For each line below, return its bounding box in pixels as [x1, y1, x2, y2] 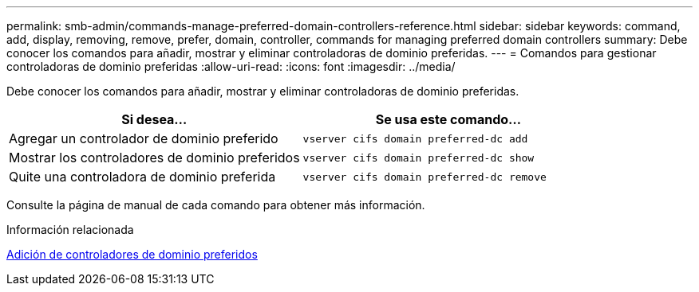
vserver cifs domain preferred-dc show [302, 151, 535, 164]
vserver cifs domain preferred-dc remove [302, 170, 547, 183]
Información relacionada [6, 223, 134, 236]
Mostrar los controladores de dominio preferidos [9, 150, 300, 165]
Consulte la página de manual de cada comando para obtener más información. [6, 198, 425, 212]
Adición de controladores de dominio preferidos [6, 247, 258, 261]
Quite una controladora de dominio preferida [9, 169, 276, 185]
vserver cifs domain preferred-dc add [302, 132, 528, 145]
